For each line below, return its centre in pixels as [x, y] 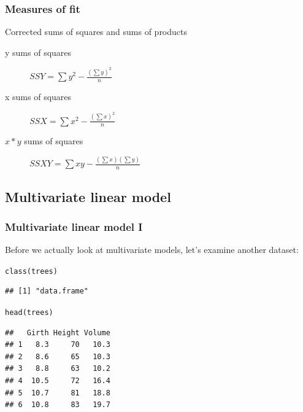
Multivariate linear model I [74, 226]
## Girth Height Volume [58, 332]
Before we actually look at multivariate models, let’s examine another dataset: [152, 250]
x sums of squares [38, 97]
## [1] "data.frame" [47, 291]
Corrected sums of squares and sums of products [96, 32]
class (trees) [31, 271]
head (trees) [29, 312]
